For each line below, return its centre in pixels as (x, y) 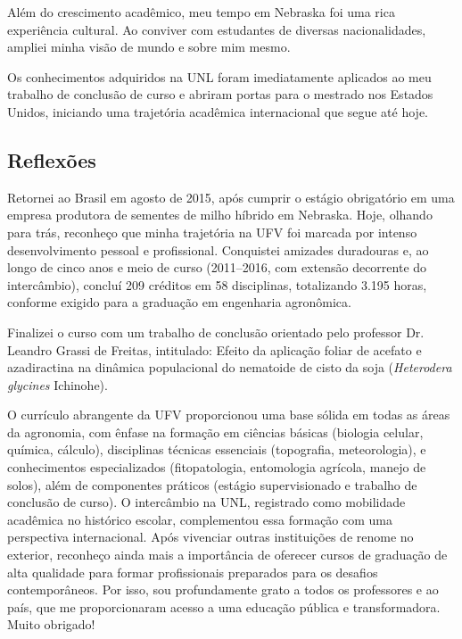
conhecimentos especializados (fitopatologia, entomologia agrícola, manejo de (217, 467)
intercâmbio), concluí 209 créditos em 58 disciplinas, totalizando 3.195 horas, (217, 284)
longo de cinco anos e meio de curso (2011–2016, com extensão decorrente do (217, 267)
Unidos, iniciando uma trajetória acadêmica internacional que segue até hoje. (218, 111)
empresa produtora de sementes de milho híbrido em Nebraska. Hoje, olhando (220, 215)
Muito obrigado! (51, 624)
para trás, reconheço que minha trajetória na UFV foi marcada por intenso (212, 232)
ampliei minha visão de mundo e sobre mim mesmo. (149, 47)
